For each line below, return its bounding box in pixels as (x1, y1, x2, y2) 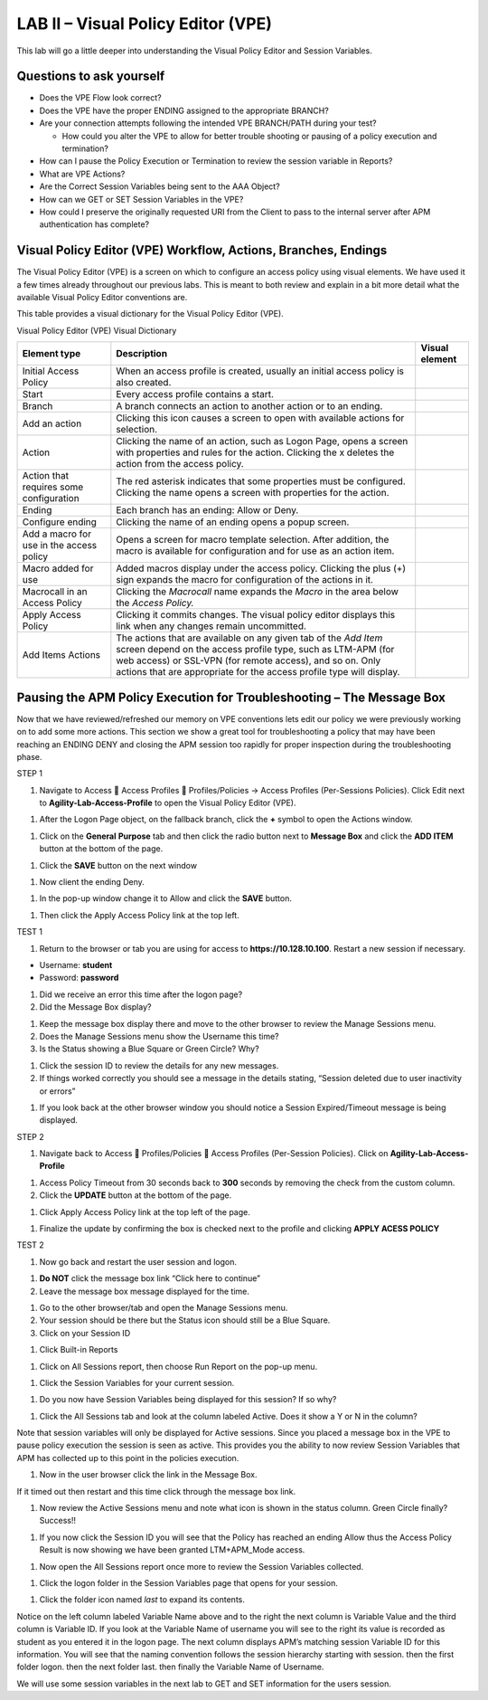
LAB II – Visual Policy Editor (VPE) (16, 14, 273, 33)
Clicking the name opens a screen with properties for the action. (116, 487, 389, 499)
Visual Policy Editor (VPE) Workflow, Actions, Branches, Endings (16, 242, 388, 258)
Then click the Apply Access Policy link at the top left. (39, 909, 239, 920)
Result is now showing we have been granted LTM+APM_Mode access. (39, 1544, 305, 1555)
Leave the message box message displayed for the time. (39, 1286, 250, 1296)
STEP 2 (16, 1131, 44, 1142)
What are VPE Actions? (39, 168, 126, 179)
